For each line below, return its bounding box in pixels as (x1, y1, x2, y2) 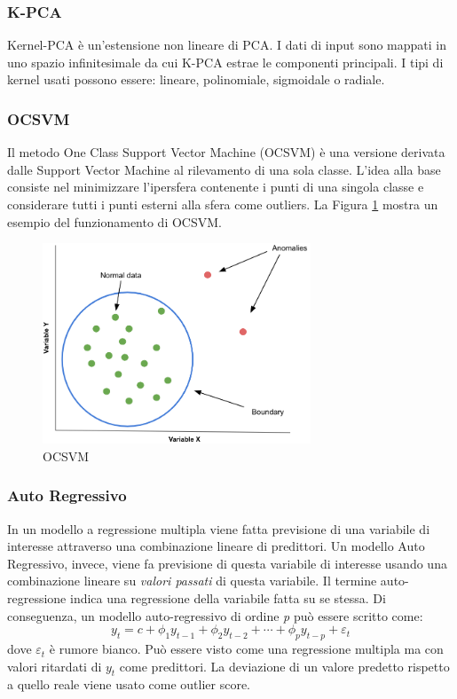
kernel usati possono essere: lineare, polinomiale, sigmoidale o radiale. (7, 70, 385, 89)
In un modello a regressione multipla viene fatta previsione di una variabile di (7, 519, 430, 538)
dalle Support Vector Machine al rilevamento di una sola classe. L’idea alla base (7, 160, 441, 178)
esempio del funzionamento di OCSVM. (7, 212, 222, 231)
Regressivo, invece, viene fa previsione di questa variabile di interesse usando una (7, 554, 447, 572)
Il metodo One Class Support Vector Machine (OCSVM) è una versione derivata (7, 143, 445, 161)
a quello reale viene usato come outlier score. (7, 675, 251, 694)
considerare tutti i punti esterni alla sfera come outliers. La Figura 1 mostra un (7, 195, 438, 213)
